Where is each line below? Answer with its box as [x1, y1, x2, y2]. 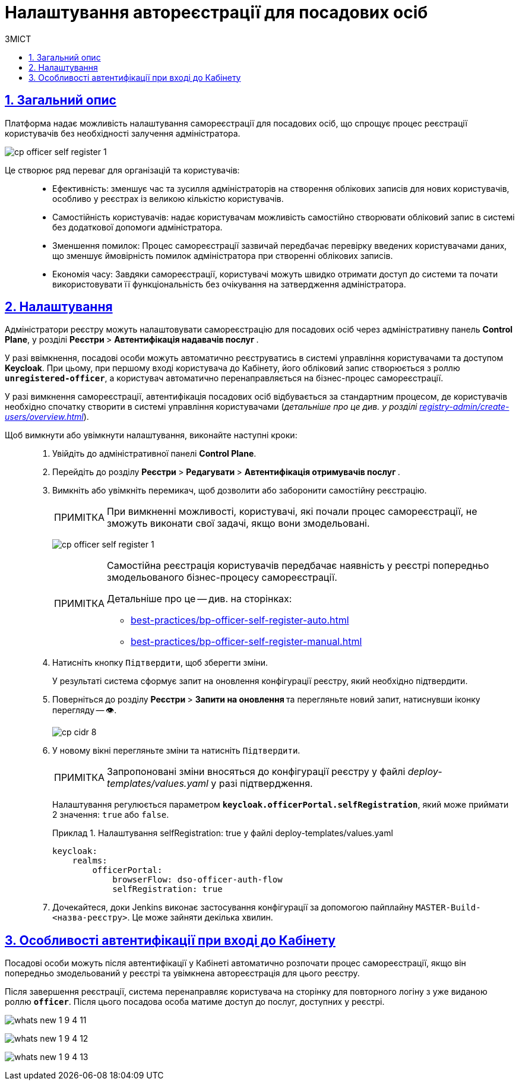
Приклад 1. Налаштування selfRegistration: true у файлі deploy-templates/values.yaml [52, 828, 393, 839]
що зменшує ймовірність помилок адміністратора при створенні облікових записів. [52, 250, 393, 261]
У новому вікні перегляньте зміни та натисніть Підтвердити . [52, 745, 300, 756]
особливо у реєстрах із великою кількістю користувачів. [52, 193, 284, 204]
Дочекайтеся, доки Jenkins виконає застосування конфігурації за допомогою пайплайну [52, 902, 414, 913]
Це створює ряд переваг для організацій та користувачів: [5, 165, 240, 175]
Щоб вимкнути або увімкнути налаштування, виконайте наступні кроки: [5, 430, 298, 441]
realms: [72, 856, 107, 866]
